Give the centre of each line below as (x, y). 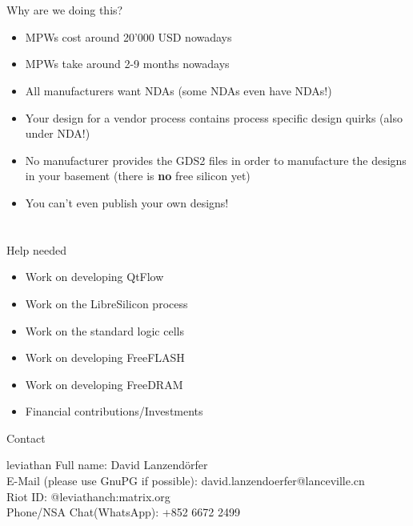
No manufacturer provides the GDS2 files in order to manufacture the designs (216, 160)
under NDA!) (58, 133)
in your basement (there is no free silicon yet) (138, 176)
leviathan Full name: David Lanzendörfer (107, 465)
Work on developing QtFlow (94, 277)
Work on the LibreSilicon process (106, 303)
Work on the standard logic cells (104, 330)
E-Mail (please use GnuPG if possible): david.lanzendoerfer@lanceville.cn (186, 481)
